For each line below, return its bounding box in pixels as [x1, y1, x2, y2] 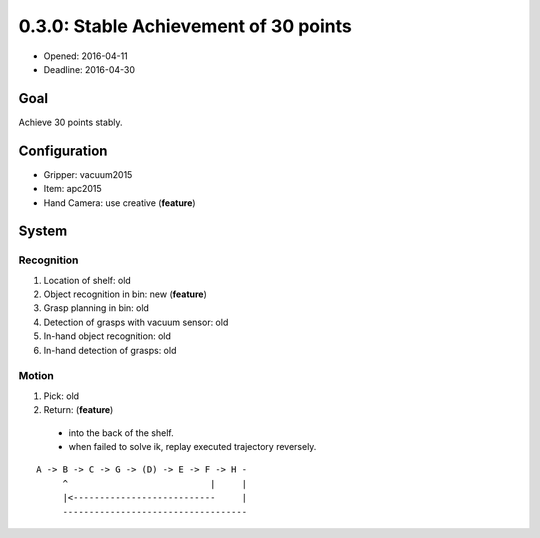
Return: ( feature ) [43, 404, 114, 416]
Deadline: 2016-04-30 [43, 63, 135, 75]
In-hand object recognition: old [43, 330, 172, 342]
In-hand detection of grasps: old [43, 344, 177, 356]
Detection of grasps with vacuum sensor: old [43, 316, 229, 328]
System [18, 223, 68, 240]
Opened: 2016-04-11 [43, 50, 129, 62]
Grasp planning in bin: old [43, 302, 150, 314]
